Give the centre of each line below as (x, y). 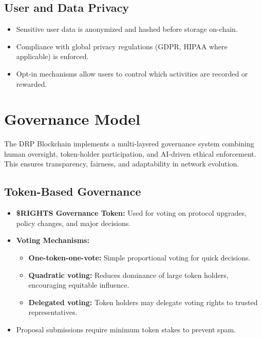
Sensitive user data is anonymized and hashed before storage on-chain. (127, 29)
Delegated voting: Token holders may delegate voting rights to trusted (143, 302)
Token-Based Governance (73, 191)
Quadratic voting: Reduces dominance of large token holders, (128, 275)
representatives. (53, 312)
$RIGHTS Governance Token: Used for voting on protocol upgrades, (131, 213)
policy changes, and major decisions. (73, 223)
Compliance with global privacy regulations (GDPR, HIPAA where (122, 46)
